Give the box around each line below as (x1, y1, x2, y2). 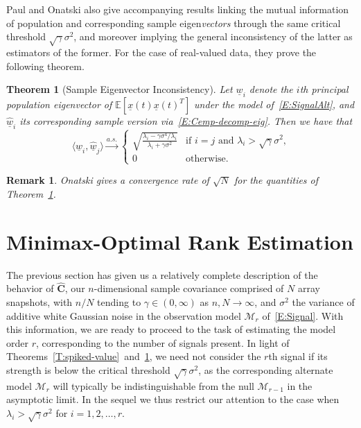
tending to (97, 295, 141, 309)
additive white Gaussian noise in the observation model (6, 308, 241, 323)
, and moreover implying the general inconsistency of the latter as (73, 29, 353, 44)
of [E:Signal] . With (262, 308, 344, 323)
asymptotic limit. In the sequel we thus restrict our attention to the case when (6, 392, 340, 406)
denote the (249, 82, 293, 96)
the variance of (292, 295, 355, 309)
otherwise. (186, 154, 229, 164)
